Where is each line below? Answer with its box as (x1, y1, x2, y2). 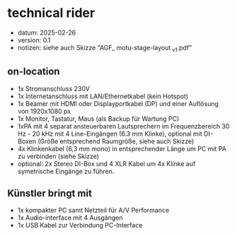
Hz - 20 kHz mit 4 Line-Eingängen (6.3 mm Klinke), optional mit (17, 129, 203, 138)
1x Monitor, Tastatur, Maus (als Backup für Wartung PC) (17, 114, 180, 123)
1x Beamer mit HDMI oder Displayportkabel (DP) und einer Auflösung (17, 99, 219, 107)
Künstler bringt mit (7, 187, 92, 199)
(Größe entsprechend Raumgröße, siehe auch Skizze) (37, 136, 195, 146)
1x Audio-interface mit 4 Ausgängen (17, 213, 123, 222)
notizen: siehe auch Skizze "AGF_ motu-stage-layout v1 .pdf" (17, 43, 192, 54)
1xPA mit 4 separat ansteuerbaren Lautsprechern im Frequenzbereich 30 (17, 122, 230, 130)
